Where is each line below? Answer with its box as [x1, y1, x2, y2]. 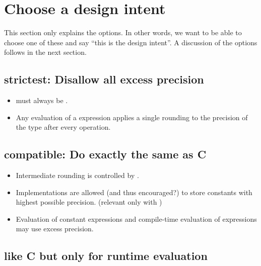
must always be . [16, 95, 68, 106]
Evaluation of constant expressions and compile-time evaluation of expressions [16, 213, 257, 224]
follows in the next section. [4, 47, 87, 57]
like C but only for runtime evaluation [4, 248, 208, 263]
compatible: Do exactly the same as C [4, 146, 207, 162]
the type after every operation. [16, 122, 111, 132]
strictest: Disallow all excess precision [4, 71, 204, 87]
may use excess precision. [16, 223, 94, 234]
